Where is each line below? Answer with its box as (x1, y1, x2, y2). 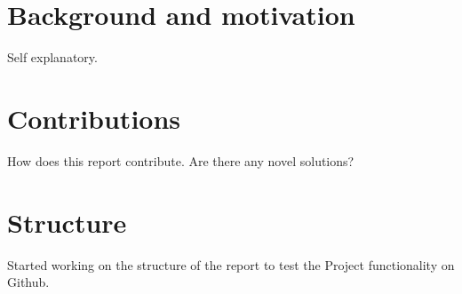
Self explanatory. (7, 48, 98, 67)
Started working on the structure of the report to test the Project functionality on (7, 255, 455, 274)
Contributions (7, 99, 181, 136)
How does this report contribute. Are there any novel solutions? (7, 151, 354, 170)
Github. (7, 273, 50, 291)
